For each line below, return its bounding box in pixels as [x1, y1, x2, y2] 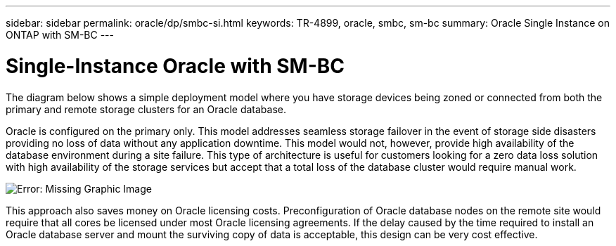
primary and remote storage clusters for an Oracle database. [6, 103, 287, 115]
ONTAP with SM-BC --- [6, 29, 114, 41]
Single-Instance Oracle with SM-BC [6, 53, 345, 78]
